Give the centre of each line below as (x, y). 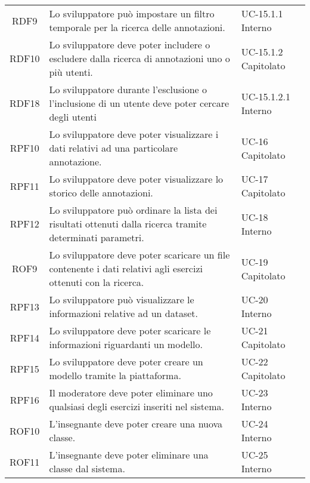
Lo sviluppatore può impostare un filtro (132, 13)
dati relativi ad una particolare (114, 148)
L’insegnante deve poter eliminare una (129, 455)
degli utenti (73, 117)
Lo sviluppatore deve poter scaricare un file (139, 255)
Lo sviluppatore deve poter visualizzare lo (136, 179)
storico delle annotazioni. (101, 193)
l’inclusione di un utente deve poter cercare (139, 103)
